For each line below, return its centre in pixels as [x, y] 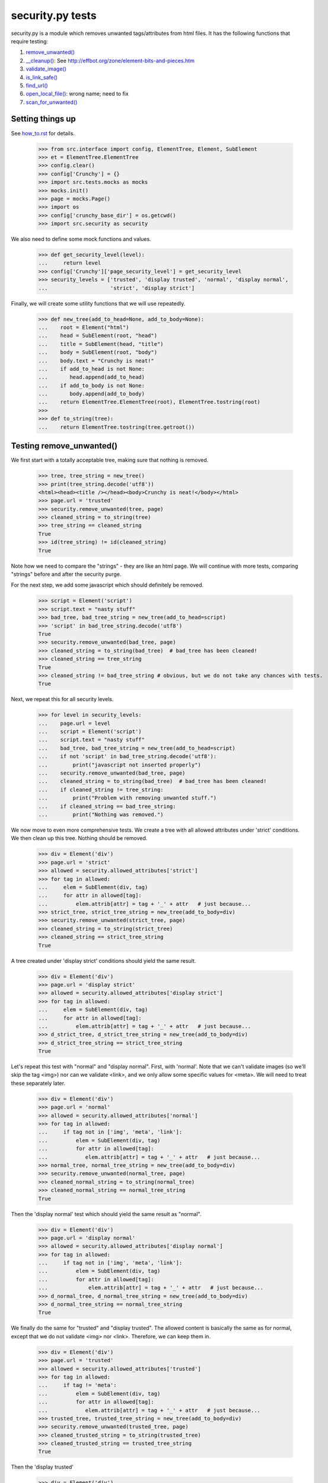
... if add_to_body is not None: [92, 385]
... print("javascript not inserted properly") [120, 765]
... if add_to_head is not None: [92, 369]
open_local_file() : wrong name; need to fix [77, 94]
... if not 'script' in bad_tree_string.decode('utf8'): [128, 757]
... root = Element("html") [84, 327]
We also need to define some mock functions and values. [81, 239]
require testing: [30, 41]
